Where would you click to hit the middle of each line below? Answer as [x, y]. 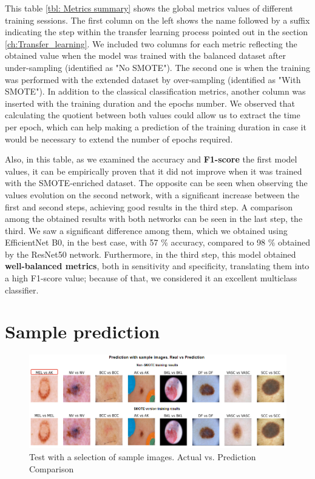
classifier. [22, 290]
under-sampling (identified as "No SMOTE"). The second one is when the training [158, 67]
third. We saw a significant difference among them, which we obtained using [146, 230]
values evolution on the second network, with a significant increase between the [152, 194]
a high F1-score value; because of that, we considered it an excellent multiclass [151, 278]
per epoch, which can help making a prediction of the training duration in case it [156, 126]
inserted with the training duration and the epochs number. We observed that [150, 103]
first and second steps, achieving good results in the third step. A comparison [149, 206]
